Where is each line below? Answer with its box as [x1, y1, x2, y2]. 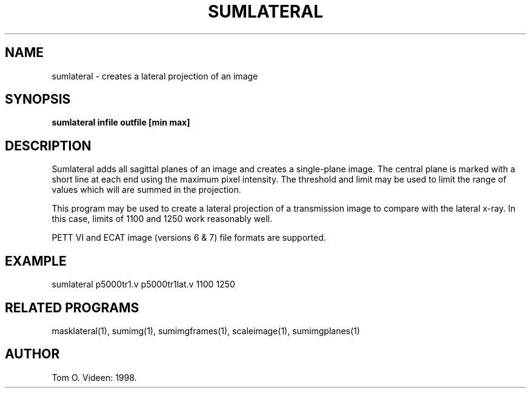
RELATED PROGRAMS [5, 300, 139, 315]
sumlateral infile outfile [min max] [52, 117, 190, 128]
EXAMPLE [5, 253, 67, 269]
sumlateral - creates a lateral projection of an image [52, 70, 258, 81]
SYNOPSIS [5, 92, 71, 107]
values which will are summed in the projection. [52, 184, 241, 195]
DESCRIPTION [5, 138, 92, 153]
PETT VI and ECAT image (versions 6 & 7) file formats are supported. [52, 232, 326, 243]
